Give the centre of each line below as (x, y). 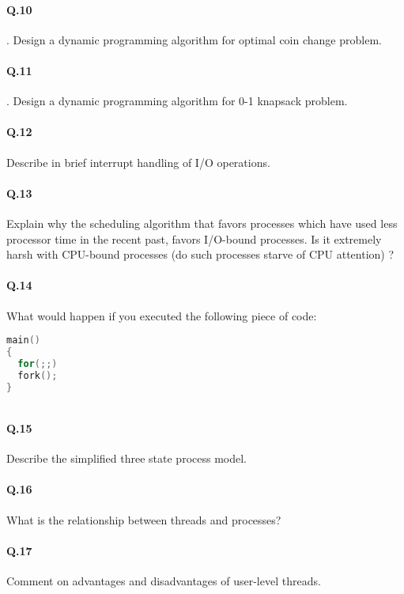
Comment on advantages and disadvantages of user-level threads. (164, 580)
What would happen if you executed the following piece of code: (162, 315)
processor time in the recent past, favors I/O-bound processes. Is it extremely (194, 238)
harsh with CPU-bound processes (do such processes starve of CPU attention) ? (200, 254)
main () (23, 341)
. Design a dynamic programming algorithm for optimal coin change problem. (194, 39)
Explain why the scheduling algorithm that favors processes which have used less (202, 223)
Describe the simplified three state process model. (126, 458)
